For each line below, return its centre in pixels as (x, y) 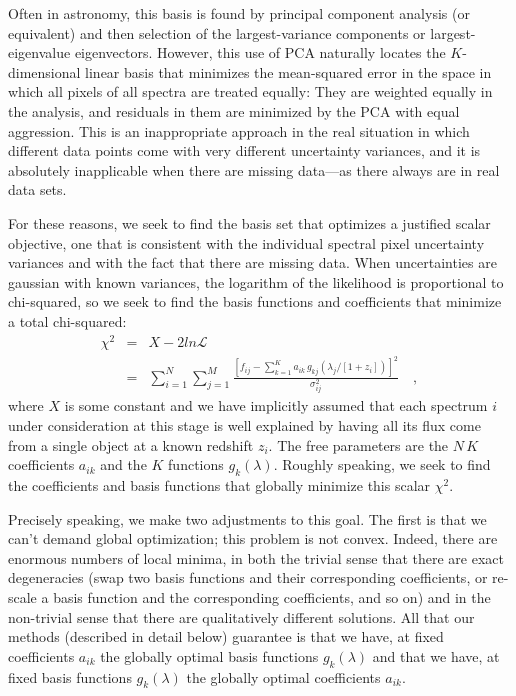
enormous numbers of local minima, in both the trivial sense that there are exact (256, 557)
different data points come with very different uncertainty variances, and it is (244, 150)
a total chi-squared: (67, 320)
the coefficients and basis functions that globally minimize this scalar (219, 484)
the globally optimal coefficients (283, 676)
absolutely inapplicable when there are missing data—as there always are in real (254, 169)
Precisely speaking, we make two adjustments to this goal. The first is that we (247, 518)
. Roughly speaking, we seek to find (382, 464)
